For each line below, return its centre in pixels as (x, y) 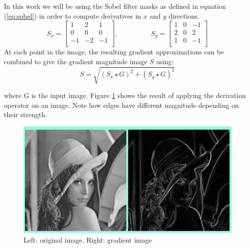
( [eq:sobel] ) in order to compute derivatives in (73, 15)
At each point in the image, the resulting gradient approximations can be (114, 52)
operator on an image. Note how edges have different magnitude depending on (121, 105)
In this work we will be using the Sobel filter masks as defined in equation (115, 6)
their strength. (26, 114)
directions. (184, 15)
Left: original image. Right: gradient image (88, 239)
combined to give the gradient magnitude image (76, 61)
